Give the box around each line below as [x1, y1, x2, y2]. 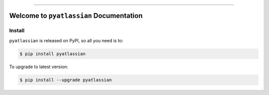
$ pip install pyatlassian [19, 51, 86, 57]
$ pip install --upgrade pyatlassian [19, 77, 112, 83]
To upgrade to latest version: [9, 64, 68, 70]
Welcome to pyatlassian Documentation [9, 11, 143, 20]
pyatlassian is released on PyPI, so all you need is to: [9, 37, 124, 43]
